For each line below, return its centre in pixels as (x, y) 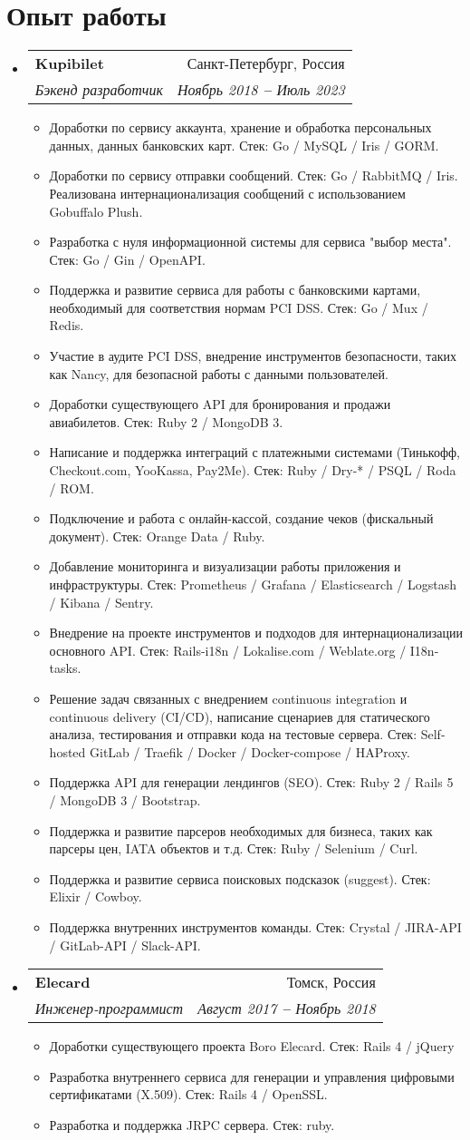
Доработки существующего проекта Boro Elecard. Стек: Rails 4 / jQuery (252, 1046)
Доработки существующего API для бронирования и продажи (220, 404)
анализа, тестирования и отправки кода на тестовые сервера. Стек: (233, 734)
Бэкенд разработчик (99, 90)
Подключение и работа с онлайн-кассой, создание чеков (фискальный (241, 518)
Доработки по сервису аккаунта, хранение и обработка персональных (240, 127)
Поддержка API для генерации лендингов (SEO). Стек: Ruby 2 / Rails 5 (251, 782)
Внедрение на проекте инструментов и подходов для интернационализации (256, 633)
